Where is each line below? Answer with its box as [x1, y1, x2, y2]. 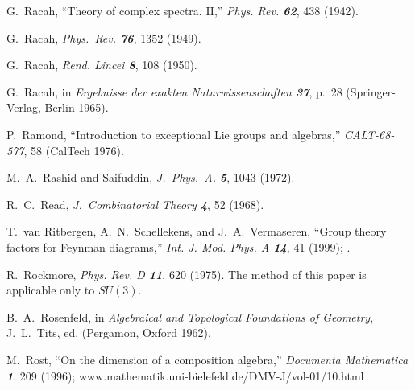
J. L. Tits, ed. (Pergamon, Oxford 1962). [6, 324, 211, 341]
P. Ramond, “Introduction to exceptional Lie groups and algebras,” [6, 125, 341, 142]
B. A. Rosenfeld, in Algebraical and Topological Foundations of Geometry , [6, 308, 374, 325]
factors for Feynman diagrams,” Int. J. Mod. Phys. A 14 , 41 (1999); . [6, 238, 351, 255]
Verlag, [6, 99, 41, 116]
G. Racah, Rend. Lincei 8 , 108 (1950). [6, 56, 197, 73]
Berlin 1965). [44, 99, 109, 116]
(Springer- [346, 83, 396, 100]
